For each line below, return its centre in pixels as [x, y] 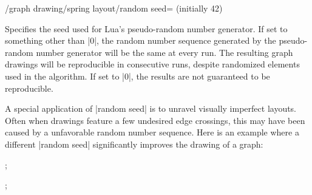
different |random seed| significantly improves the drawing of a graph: [134, 144]
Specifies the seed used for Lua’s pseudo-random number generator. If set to [146, 28]
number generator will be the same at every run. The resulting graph [164, 52]
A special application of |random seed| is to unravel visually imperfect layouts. [151, 108]
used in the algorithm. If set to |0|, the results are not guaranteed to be [137, 76]
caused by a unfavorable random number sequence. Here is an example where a [152, 132]
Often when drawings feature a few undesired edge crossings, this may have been [155, 120]
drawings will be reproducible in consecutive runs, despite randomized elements [152, 64]
